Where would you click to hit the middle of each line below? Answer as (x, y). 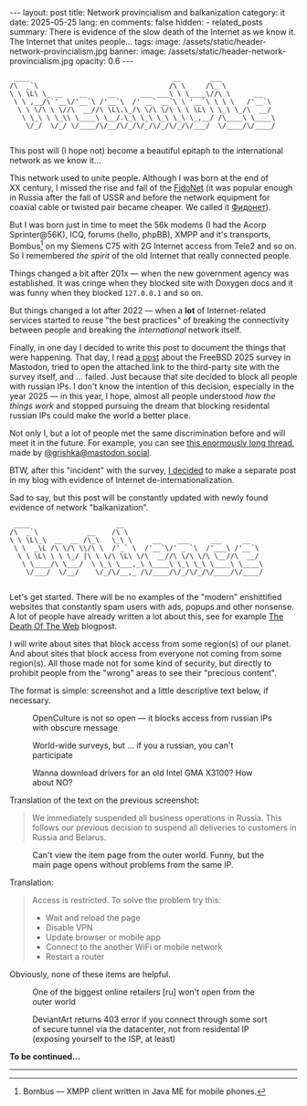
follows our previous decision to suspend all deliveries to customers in (164, 827)
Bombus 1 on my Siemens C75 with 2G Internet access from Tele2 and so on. (153, 245)
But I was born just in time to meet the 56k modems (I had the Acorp (138, 225)
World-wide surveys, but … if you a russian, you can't (133, 745)
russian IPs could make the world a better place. (100, 415)
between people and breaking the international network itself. (126, 330)
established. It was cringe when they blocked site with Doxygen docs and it (151, 283)
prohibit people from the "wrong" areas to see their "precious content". (143, 672)
